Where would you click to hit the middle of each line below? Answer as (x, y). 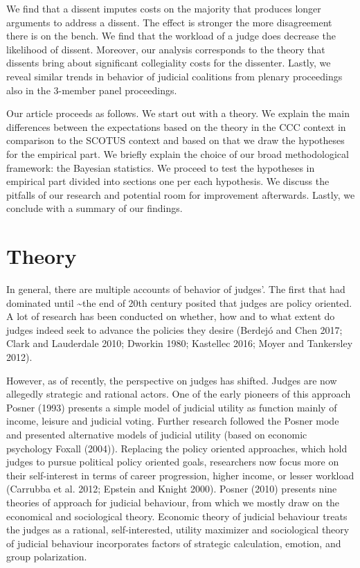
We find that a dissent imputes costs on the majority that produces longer (164, 8)
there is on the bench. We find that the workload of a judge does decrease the (171, 36)
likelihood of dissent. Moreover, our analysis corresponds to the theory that (166, 49)
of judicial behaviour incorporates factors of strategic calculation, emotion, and (174, 543)
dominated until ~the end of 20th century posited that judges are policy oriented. (179, 302)
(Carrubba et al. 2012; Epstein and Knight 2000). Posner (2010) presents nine (172, 489)
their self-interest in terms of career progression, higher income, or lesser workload (180, 475)
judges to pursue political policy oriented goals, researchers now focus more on (173, 462)
